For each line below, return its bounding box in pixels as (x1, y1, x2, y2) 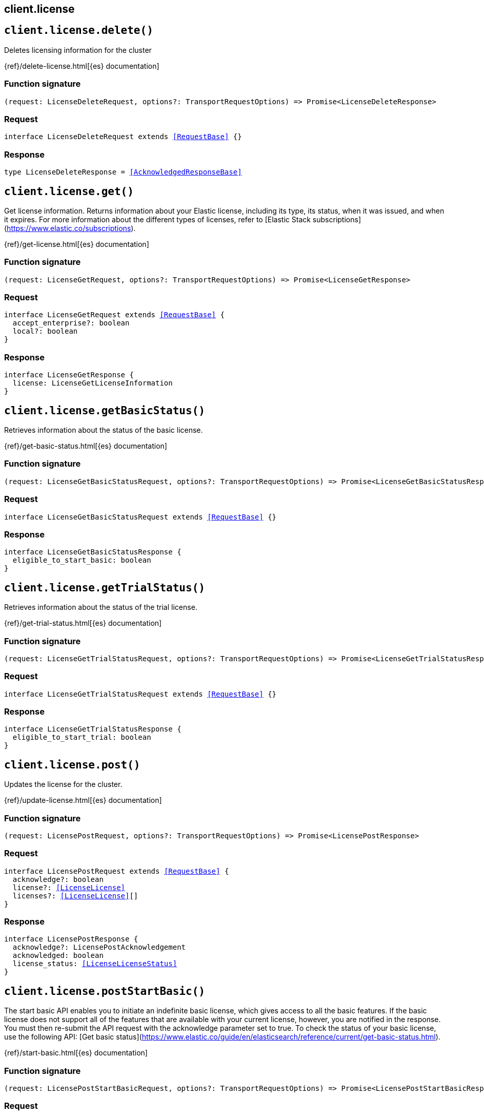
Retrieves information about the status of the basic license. (4, 426, 203, 435)
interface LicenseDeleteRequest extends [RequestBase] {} (4, 132, 242, 141)
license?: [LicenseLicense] (12, 883, 126, 892)
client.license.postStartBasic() (4, 985, 205, 997)
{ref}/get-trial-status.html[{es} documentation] (4, 619, 162, 628)
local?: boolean (12, 327, 78, 336)
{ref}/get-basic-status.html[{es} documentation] (4, 441, 167, 451)
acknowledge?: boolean (12, 875, 104, 883)
